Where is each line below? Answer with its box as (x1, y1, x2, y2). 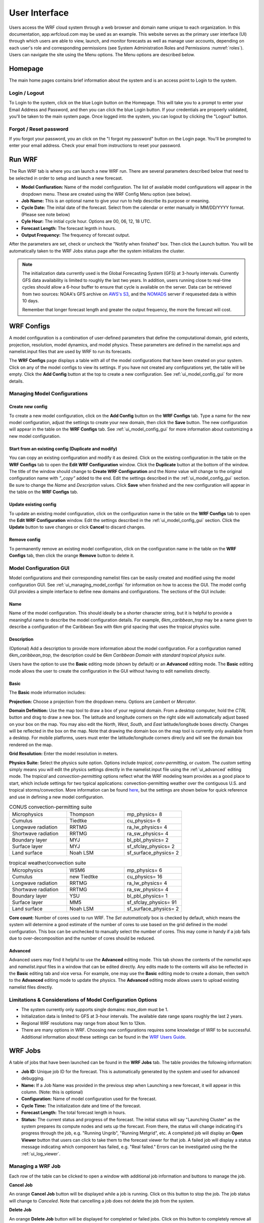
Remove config (9, 537, 41, 543)
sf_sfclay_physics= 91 (127, 899, 177, 906)
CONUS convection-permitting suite (9, 804, 92, 811)
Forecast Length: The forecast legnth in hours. (21, 225, 116, 231)
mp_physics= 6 (127, 866, 162, 873)
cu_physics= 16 (127, 873, 163, 880)
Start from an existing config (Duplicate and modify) (9, 446, 117, 452)
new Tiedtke (69, 873, 98, 880)
